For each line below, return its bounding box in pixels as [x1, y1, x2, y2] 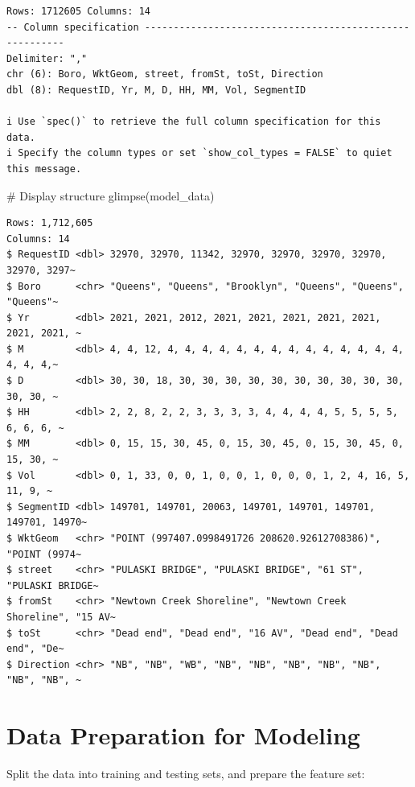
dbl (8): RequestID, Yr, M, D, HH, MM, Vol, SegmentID [6, 84, 306, 96]
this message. [6, 163, 82, 175]
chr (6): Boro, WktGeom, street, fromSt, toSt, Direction [6, 68, 323, 80]
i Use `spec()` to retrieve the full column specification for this [6, 116, 381, 128]
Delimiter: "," [6, 52, 88, 64]
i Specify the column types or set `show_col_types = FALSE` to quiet [6, 147, 392, 159]
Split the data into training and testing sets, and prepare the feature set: [6, 765, 365, 782]
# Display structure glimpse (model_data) [6, 187, 215, 204]
